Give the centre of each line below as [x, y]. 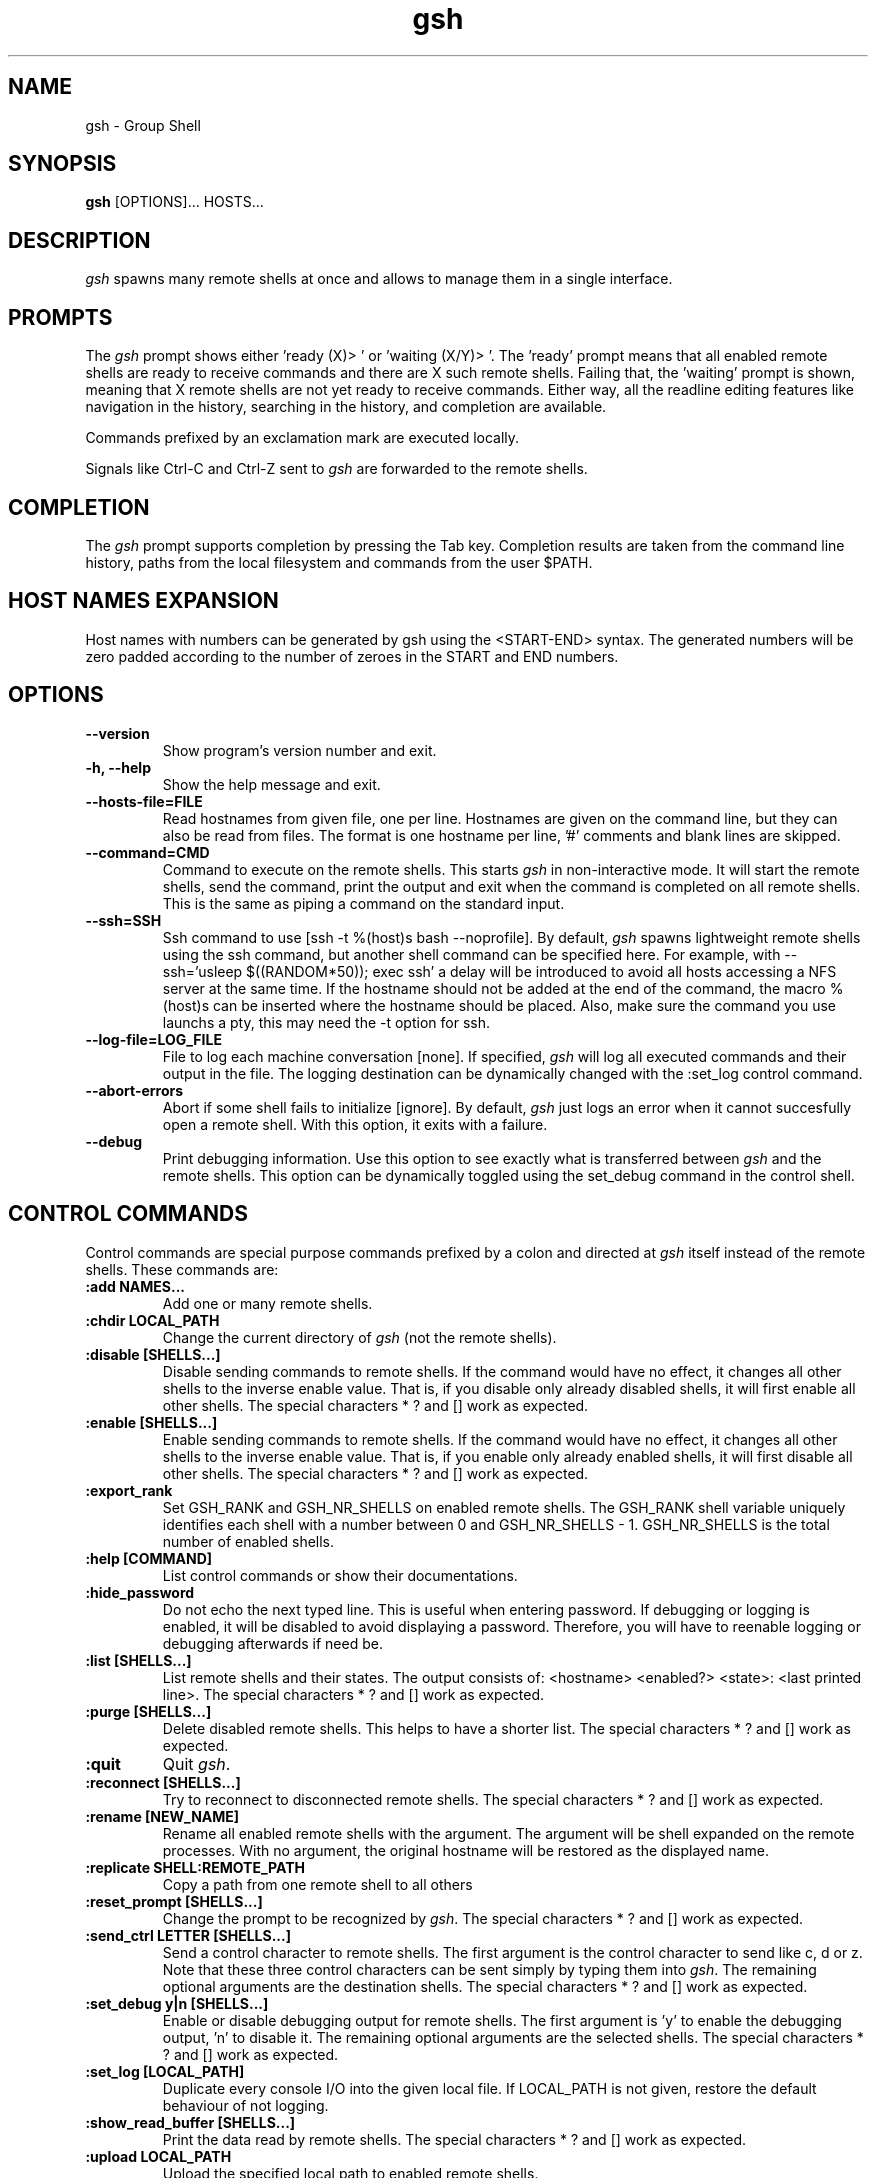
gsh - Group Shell [143, 125]
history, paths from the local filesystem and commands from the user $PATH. [339, 562]
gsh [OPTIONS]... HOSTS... [174, 202]
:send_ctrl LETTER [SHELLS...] [188, 1935]
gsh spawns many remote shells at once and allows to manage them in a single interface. [379, 279]
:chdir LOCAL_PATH [152, 1320]
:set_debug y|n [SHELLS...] [177, 2003]
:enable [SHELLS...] [151, 1422]
